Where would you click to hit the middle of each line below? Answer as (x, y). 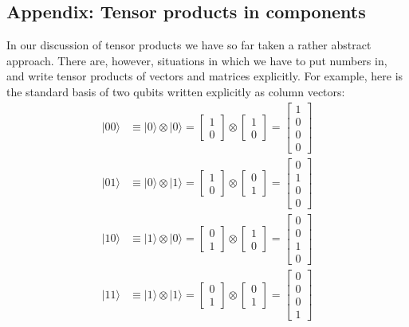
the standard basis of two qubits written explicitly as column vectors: (176, 91)
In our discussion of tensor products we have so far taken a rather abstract (189, 45)
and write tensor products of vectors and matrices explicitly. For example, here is (205, 76)
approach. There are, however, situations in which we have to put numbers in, (197, 60)
